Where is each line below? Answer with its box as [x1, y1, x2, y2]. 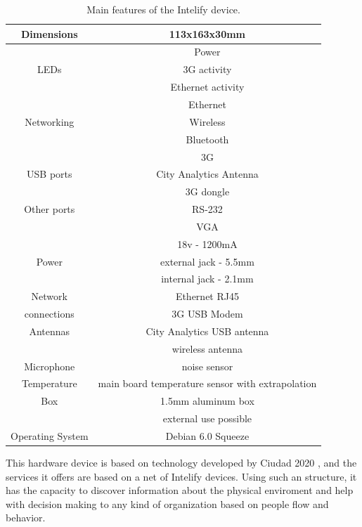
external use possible [162, 411, 252, 426]
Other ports [24, 202, 75, 216]
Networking [25, 114, 75, 129]
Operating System [11, 429, 89, 443]
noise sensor [181, 358, 233, 373]
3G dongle [185, 184, 230, 199]
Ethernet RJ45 [175, 289, 239, 304]
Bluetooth [186, 131, 229, 146]
